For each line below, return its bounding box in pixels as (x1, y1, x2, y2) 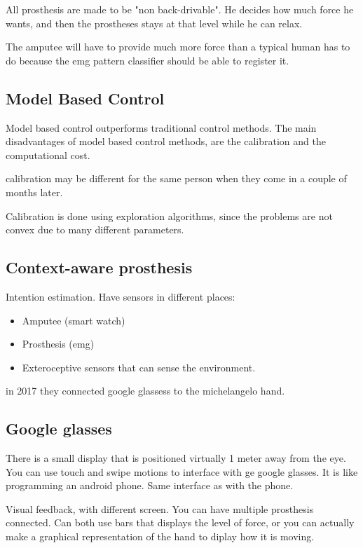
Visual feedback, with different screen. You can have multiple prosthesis (6, 501, 314, 516)
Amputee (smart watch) (22, 313, 125, 327)
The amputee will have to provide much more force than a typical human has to (6, 39, 350, 54)
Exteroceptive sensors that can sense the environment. (22, 359, 256, 374)
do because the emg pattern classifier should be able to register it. (6, 53, 289, 67)
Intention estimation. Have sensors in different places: (6, 289, 235, 303)
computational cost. (6, 147, 90, 162)
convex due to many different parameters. (6, 222, 184, 237)
